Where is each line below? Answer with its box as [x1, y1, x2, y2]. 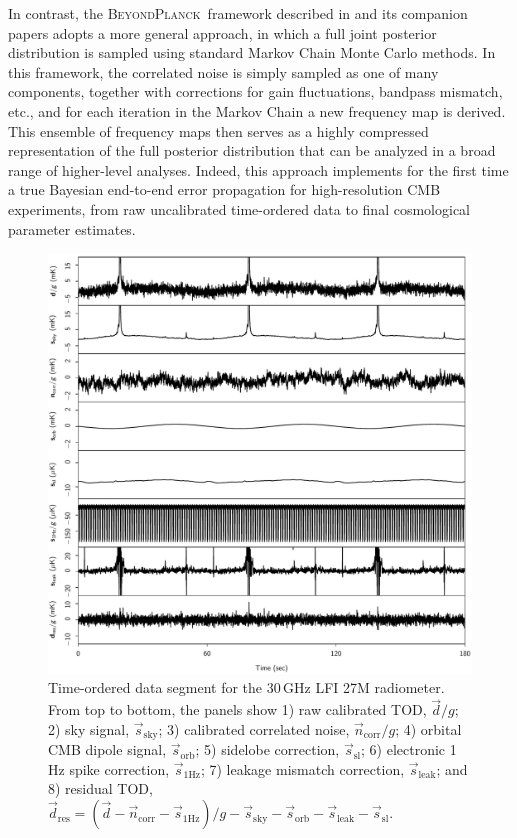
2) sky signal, [48, 718, 130, 739]
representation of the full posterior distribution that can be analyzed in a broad [8, 140, 496, 161]
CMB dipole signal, [48, 739, 167, 760]
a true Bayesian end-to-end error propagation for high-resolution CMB [8, 179, 441, 200]
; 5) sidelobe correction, [195, 739, 340, 760]
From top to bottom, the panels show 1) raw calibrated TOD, [48, 699, 427, 720]
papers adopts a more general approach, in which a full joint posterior [8, 22, 437, 43]
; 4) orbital [395, 718, 462, 739]
